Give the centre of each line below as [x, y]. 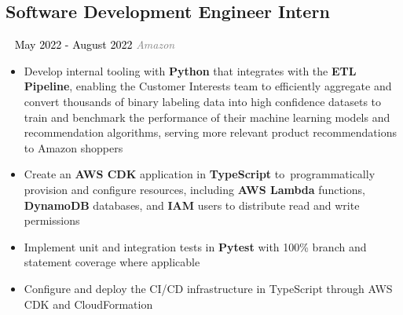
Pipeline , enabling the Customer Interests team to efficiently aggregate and [208, 86]
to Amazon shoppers [73, 147]
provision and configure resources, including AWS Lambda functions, [194, 189]
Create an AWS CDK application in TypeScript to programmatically [200, 174]
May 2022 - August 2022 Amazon [95, 44]
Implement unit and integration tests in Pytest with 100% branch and [195, 246]
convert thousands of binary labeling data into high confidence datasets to [203, 101]
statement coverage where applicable [112, 262]
